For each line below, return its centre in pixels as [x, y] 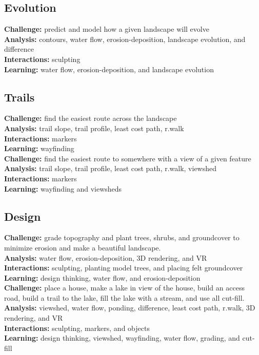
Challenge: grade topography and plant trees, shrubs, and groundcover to [122, 237]
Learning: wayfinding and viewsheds [63, 188]
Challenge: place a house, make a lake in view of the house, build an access [124, 288]
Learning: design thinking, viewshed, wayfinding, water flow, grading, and [122, 338]
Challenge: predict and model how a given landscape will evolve [107, 29]
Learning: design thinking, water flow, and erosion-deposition [102, 277]
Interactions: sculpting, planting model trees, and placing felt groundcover [124, 268]
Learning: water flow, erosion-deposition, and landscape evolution [109, 69]
